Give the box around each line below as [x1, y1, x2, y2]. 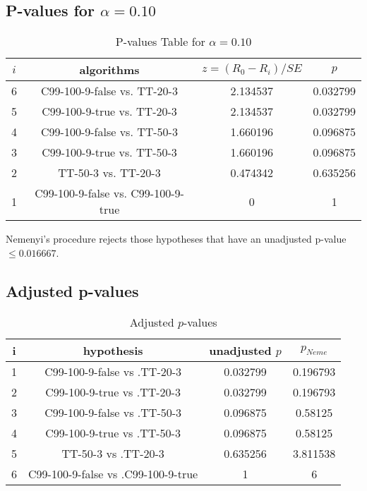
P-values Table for [115, 33, 205, 50]
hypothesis [83, 341, 143, 358]
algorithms [79, 61, 140, 78]
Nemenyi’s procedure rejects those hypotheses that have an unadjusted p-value [6, 231, 347, 246]
